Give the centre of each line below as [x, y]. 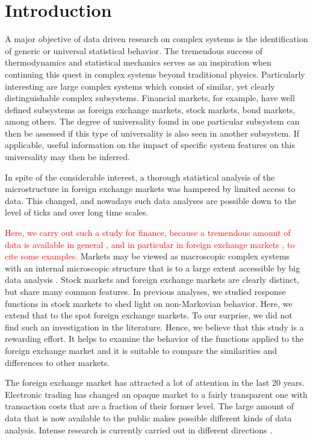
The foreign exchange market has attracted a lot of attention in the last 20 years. [155, 383]
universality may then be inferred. [67, 157]
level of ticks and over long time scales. [77, 212]
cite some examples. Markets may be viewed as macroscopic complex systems [147, 256]
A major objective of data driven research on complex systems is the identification [156, 39]
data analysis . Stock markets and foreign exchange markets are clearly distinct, [152, 280]
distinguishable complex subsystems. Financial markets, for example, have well [150, 98]
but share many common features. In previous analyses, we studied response [145, 291]
